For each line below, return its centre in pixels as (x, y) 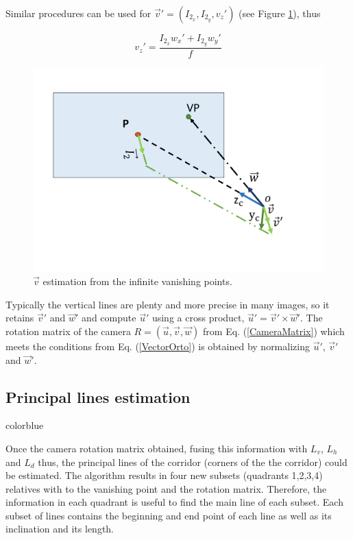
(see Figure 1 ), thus (280, 13)
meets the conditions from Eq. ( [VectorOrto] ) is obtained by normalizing (158, 346)
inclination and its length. (60, 529)
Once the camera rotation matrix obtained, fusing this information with (157, 448)
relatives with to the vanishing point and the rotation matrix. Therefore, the (166, 488)
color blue (25, 425)
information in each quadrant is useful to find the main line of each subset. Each (174, 502)
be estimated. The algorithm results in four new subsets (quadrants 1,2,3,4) (164, 475)
